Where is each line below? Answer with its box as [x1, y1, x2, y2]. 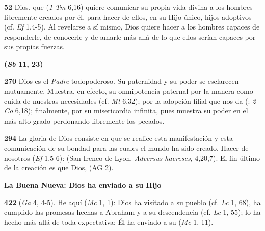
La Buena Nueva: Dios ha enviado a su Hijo [4, 179, 162, 190]
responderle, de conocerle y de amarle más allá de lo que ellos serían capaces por [4, 31, 256, 42]
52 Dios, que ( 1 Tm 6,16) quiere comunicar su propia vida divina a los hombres [4, 2, 253, 12]
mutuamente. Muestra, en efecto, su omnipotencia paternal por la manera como [4, 85, 253, 96]
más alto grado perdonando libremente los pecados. [4, 115, 165, 126]
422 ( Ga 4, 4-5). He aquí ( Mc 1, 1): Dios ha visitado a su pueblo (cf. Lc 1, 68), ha [4, 196, 261, 207]
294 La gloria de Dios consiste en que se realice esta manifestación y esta [4, 132, 233, 143]
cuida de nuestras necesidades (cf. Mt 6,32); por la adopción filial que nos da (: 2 [4, 95, 256, 106]
